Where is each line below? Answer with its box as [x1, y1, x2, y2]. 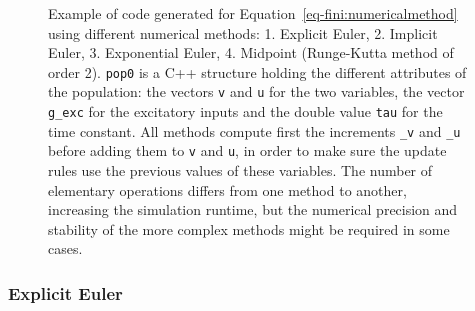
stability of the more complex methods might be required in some [48, 218, 450, 239]
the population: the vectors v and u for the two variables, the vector [48, 81, 465, 102]
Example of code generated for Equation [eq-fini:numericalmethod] [48, 3, 458, 23]
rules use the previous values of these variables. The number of [48, 160, 433, 181]
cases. [48, 238, 83, 259]
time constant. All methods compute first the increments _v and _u [48, 120, 461, 141]
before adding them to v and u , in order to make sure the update [48, 140, 447, 161]
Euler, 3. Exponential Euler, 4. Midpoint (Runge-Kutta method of [48, 42, 454, 63]
